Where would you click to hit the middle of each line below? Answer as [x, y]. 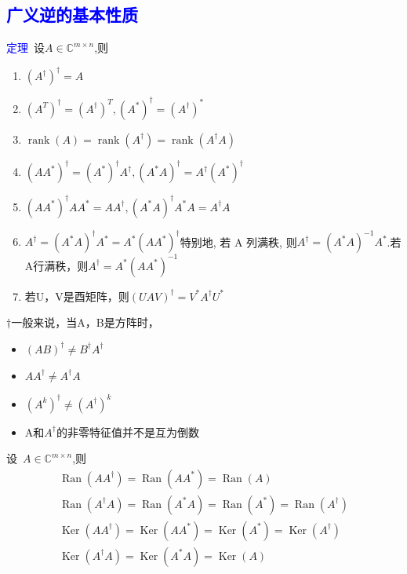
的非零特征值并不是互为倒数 [127, 431]
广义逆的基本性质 [72, 15]
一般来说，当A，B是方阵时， [85, 322]
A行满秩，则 [56, 265]
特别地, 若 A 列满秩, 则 [238, 241]
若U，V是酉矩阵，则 [77, 296]
